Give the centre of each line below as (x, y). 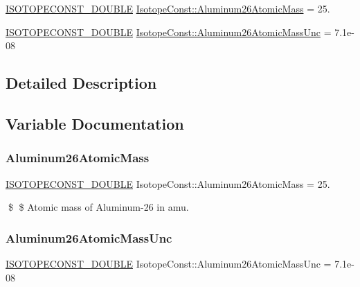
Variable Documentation (95, 123)
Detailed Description (81, 83)
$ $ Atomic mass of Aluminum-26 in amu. (98, 207)
